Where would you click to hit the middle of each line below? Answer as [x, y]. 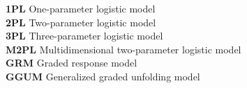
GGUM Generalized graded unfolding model [103, 76]
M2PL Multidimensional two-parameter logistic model [123, 49]
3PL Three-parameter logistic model [84, 36]
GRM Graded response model [72, 63]
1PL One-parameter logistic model [81, 8]
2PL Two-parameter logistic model [81, 22]
